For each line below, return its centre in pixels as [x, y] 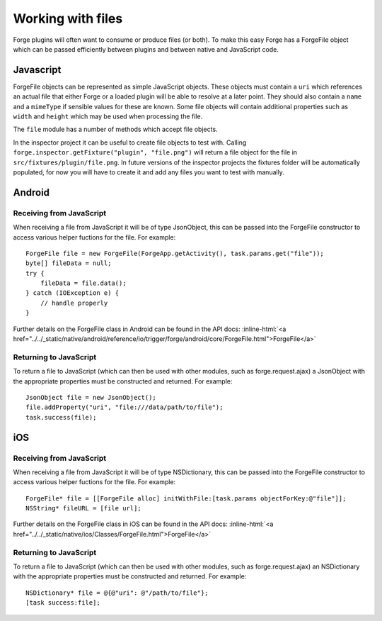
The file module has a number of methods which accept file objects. [116, 129]
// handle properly [74, 303]
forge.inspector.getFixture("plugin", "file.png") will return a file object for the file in [155, 152]
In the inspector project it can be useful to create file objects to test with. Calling [130, 142]
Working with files [68, 18]
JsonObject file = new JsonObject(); [91, 397]
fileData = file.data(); [83, 283]
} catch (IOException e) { [73, 293]
